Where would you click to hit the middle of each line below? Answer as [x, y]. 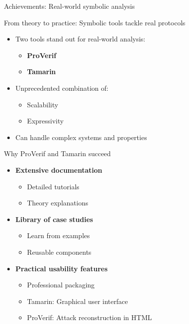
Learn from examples [58, 235]
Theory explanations [57, 203]
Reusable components [59, 252]
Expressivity [45, 121]
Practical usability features [61, 268]
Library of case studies [54, 219]
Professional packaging [61, 285]
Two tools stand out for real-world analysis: [80, 39]
